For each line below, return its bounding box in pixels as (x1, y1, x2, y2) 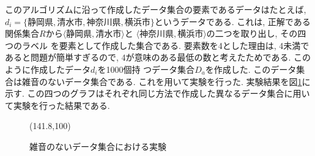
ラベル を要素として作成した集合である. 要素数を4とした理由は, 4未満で (21, 39, 309, 51)
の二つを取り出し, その (206, 27, 298, 40)
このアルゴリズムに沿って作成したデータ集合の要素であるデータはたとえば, (5, 3, 306, 15)
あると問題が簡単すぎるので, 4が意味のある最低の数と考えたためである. (5, 51, 291, 64)
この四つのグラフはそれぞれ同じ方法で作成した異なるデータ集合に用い (27, 87, 310, 100)
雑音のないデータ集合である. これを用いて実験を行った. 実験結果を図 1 (21, 75, 302, 87)
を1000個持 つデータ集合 (97, 62, 195, 75)
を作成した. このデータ (205, 62, 297, 75)
